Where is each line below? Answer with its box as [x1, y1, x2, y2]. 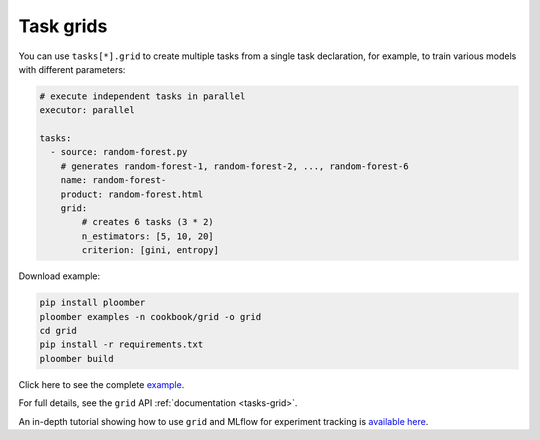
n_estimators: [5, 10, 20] [81, 230, 214, 242]
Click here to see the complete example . [18, 378, 185, 390]
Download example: [18, 270, 101, 282]
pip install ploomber [39, 297, 146, 309]
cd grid [39, 325, 77, 336]
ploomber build [39, 353, 114, 364]
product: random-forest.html [60, 188, 204, 200]
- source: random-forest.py [50, 146, 188, 158]
